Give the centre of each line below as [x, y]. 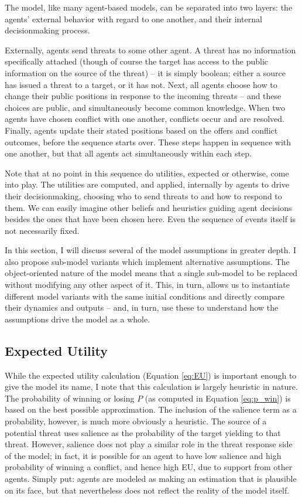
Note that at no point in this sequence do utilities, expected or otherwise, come [147, 173]
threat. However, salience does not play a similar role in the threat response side [149, 444]
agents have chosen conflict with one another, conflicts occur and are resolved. [145, 119]
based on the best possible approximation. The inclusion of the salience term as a [151, 409]
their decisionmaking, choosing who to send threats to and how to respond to [143, 195]
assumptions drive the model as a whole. [78, 319]
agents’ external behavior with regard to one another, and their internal [133, 18]
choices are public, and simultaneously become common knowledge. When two [145, 107]
